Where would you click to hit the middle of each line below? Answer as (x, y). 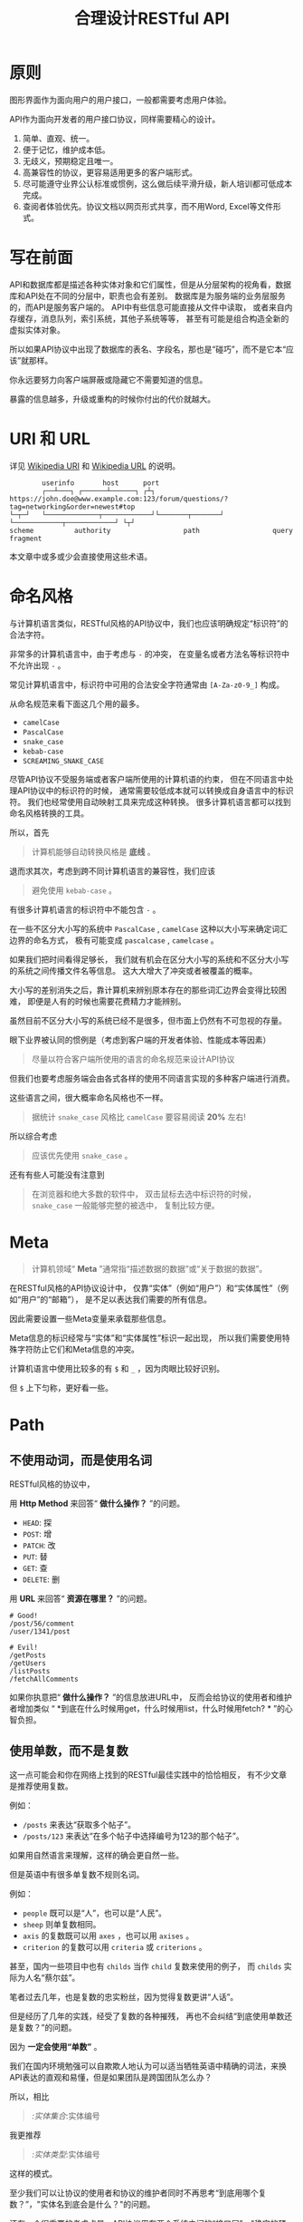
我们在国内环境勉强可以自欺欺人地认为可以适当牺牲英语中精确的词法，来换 (148, 2066)
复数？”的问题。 (47, 2027)
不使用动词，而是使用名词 (80, 1460)
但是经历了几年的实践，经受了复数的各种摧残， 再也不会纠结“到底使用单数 (147, 2016)
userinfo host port (101, 483)
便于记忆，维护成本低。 (66, 150)
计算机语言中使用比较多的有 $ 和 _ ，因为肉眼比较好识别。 (117, 1368)
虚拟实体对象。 (37, 330)
